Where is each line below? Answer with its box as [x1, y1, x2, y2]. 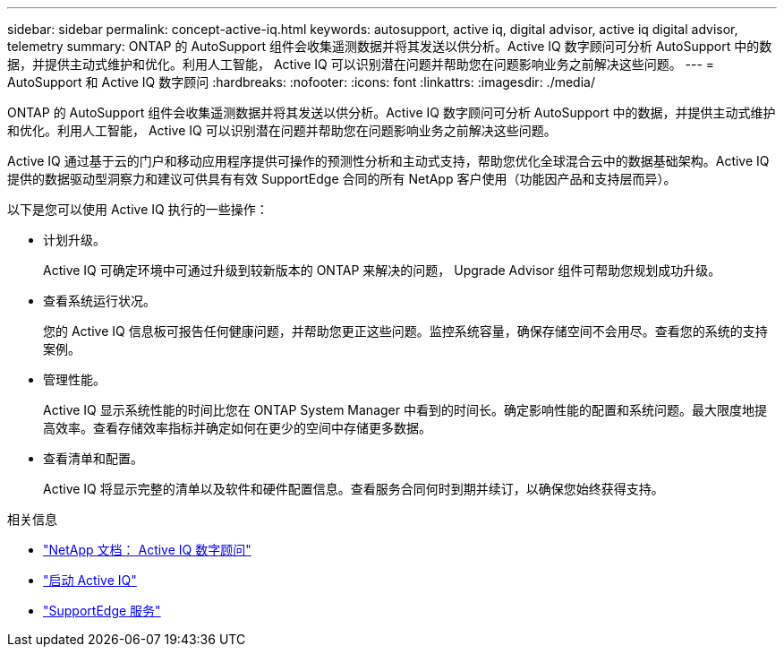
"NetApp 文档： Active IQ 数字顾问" [43, 542, 251, 557]
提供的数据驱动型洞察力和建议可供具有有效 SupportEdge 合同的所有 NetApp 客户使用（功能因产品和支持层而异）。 [7, 171, 677, 186]
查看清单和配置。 [43, 451, 143, 466]
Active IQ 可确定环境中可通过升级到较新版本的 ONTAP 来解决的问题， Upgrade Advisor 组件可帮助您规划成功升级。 [43, 262, 721, 278]
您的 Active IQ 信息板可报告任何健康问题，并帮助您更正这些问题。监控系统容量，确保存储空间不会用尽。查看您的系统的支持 [43, 323, 768, 339]
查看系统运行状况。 [43, 293, 156, 308]
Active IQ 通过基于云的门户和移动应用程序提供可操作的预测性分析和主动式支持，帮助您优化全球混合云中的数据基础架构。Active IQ [7, 153, 770, 168]
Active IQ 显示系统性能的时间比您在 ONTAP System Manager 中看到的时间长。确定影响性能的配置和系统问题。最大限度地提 [43, 402, 767, 417]
